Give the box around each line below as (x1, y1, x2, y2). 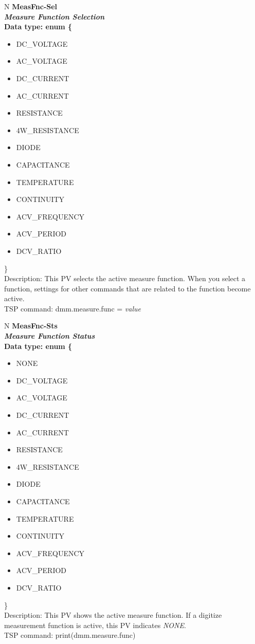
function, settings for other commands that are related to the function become (4, 283, 251, 293)
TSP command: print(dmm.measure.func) (4, 630, 136, 640)
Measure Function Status (4, 330, 95, 341)
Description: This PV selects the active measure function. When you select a (4, 273, 246, 284)
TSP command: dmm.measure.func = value (4, 303, 141, 314)
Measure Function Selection (4, 11, 105, 22)
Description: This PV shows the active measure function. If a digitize (4, 610, 222, 620)
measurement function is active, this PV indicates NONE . (4, 619, 186, 630)
